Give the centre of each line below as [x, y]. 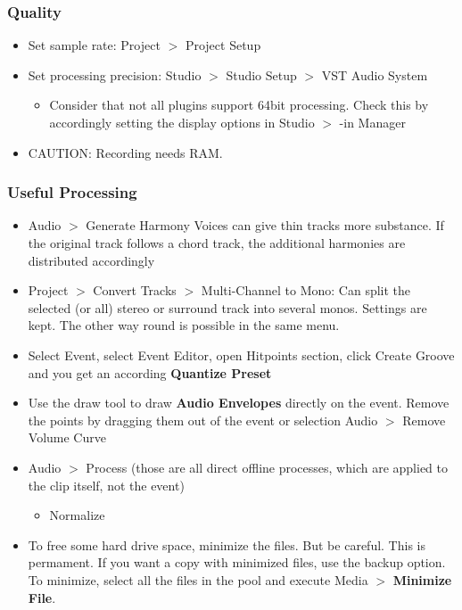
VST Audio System [375, 74]
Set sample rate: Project [94, 45]
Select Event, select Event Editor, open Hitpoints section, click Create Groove [241, 354]
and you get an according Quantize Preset [150, 372]
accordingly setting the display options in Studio [182, 122]
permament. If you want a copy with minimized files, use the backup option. [237, 562]
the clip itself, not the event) [106, 485]
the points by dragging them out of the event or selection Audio [203, 420]
